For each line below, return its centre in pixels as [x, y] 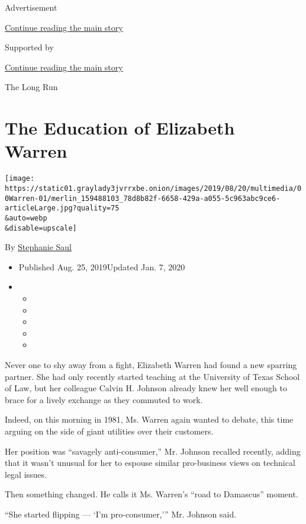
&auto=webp [26, 218]
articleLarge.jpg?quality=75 [62, 208]
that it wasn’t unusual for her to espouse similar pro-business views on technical [150, 463]
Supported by [29, 47]
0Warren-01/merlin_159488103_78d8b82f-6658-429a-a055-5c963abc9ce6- [143, 198]
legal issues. [26, 474]
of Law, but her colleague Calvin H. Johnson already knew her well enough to [146, 388]
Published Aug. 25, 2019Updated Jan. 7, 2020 [102, 266]
